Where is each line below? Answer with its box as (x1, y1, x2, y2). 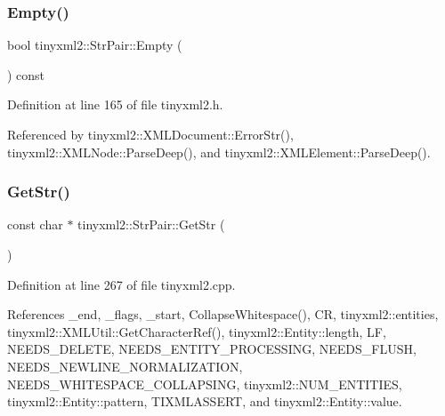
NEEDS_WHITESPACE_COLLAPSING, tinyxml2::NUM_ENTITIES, (7, 374, 402, 393)
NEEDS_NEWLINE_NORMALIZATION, (7, 356, 243, 375)
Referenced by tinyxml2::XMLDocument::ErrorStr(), (7, 125, 294, 143)
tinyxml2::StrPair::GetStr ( (77, 215, 225, 234)
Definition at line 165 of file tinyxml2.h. (7, 95, 223, 114)
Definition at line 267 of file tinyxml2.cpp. (7, 275, 236, 293)
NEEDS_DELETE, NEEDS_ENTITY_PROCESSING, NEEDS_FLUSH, (7, 340, 417, 358)
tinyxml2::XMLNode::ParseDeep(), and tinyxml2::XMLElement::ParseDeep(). (7, 142, 431, 161)
